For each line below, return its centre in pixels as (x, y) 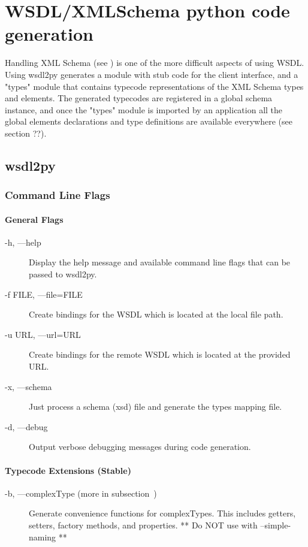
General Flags (34, 219)
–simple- (276, 525)
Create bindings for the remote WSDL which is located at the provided (160, 354)
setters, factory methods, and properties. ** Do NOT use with (143, 525)
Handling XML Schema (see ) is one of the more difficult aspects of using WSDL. (155, 63)
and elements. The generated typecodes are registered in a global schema (139, 98)
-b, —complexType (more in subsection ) (81, 493)
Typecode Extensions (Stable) (68, 470)
